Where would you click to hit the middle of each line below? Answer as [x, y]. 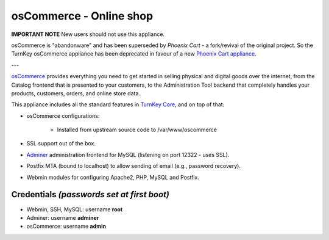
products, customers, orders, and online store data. [76, 93]
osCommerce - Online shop [82, 16]
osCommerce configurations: [63, 115]
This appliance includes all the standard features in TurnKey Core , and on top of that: [118, 104]
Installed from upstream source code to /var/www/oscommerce [137, 130]
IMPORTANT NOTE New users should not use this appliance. [88, 34]
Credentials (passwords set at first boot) [90, 195]
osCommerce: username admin [66, 227]
